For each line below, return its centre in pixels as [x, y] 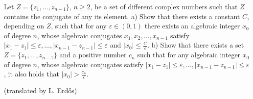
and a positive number [93, 55]
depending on [24, 26]
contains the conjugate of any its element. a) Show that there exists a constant [122, 16]
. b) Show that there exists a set [196, 45]
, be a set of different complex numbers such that [164, 6]
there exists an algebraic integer [192, 26]
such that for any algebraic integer [189, 55]
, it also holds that [32, 74]
